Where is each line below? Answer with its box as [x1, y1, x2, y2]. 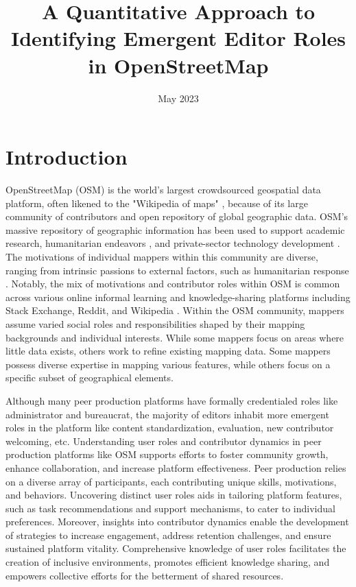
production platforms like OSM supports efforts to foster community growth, [5, 447, 329, 462]
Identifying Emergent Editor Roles [10, 24, 346, 52]
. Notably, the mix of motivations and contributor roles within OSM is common [5, 276, 340, 291]
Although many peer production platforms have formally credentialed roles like [5, 393, 338, 407]
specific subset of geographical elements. [5, 370, 174, 385]
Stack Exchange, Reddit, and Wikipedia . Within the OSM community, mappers [5, 303, 344, 318]
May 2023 [158, 91, 199, 105]
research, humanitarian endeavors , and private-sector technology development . [5, 236, 340, 250]
